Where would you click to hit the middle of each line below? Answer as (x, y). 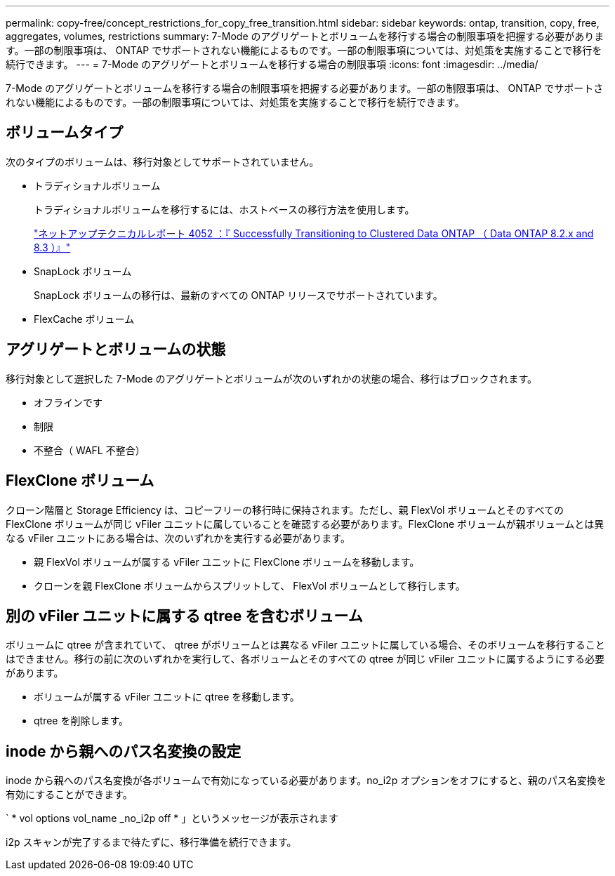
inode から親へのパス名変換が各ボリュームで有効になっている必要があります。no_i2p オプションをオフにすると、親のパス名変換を (306, 781)
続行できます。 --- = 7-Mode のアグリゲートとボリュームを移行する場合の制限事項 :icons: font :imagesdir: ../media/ (272, 64)
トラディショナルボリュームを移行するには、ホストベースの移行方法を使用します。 (224, 209)
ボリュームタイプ (65, 133)
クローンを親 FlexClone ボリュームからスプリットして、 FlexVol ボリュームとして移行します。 (250, 585)
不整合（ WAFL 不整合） (90, 450)
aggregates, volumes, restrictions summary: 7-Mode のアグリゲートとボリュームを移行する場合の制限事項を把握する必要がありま (305, 36)
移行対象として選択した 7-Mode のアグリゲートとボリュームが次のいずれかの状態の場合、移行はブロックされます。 (272, 378)
